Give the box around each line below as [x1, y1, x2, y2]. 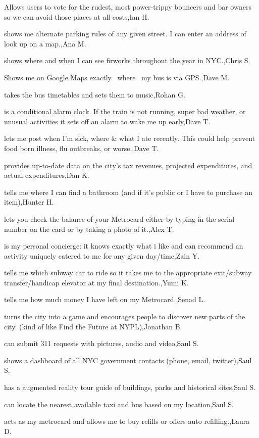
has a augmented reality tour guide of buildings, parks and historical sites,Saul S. [4, 382, 256, 393]
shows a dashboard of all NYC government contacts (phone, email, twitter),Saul [4, 355, 252, 365]
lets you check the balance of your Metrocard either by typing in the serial [4, 213, 235, 224]
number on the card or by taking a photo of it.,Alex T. [4, 223, 174, 234]
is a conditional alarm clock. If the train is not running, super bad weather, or [4, 106, 246, 117]
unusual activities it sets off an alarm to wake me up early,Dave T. [4, 116, 211, 126]
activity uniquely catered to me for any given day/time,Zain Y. [4, 250, 200, 261]
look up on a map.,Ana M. [4, 38, 86, 48]
